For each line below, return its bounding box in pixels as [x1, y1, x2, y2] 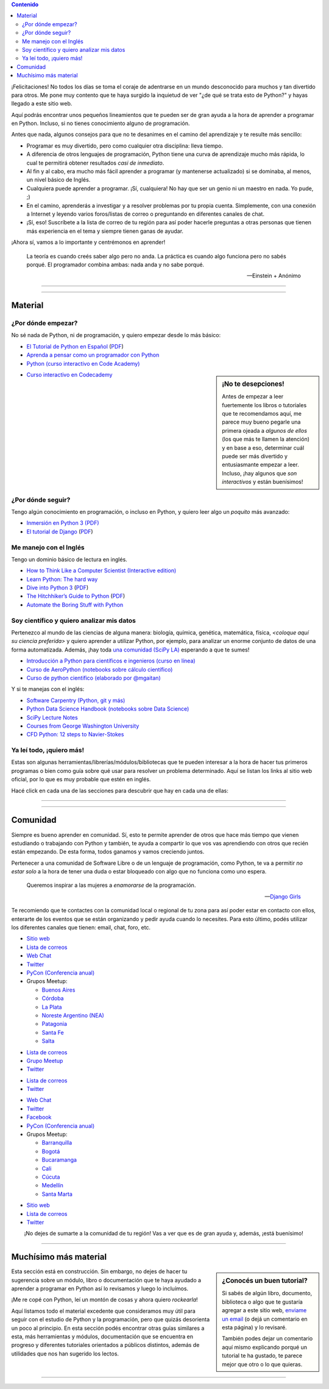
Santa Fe [41, 1029, 64, 1036]
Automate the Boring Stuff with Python [26, 601, 124, 608]
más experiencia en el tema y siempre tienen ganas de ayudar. [26, 227, 184, 235]
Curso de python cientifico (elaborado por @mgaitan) [26, 674, 161, 681]
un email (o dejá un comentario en [222, 1315, 308, 1323]
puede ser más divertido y [222, 453, 288, 460]
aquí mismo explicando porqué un [222, 1343, 308, 1351]
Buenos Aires [41, 986, 76, 993]
